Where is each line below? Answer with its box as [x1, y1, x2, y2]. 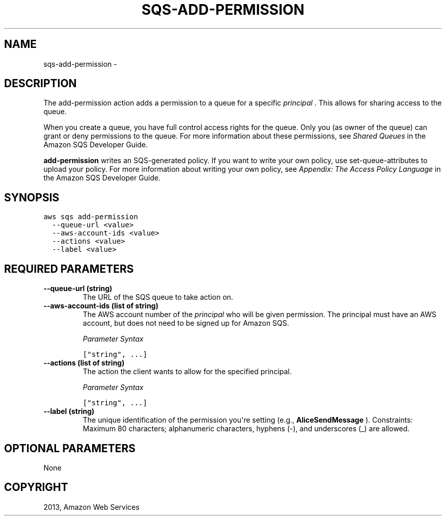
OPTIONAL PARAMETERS [4, 441, 136, 455]
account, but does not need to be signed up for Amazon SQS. [82, 319, 289, 328]
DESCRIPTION [4, 77, 77, 90]
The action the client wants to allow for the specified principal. [82, 367, 292, 376]
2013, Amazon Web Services [43, 502, 140, 511]
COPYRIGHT [4, 481, 68, 494]
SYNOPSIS [4, 191, 60, 204]
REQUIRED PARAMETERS [4, 262, 134, 275]
